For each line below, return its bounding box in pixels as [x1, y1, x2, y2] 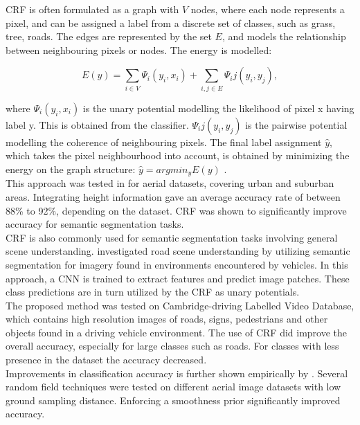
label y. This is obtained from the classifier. [6, 117, 189, 132]
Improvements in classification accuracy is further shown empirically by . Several [6, 365, 348, 380]
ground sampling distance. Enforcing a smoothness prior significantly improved [6, 392, 341, 407]
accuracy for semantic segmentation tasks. [6, 217, 184, 231]
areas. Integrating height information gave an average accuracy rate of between [6, 189, 341, 204]
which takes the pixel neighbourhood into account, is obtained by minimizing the [6, 148, 350, 163]
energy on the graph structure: [6, 161, 136, 176]
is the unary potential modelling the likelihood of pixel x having [82, 100, 354, 115]
